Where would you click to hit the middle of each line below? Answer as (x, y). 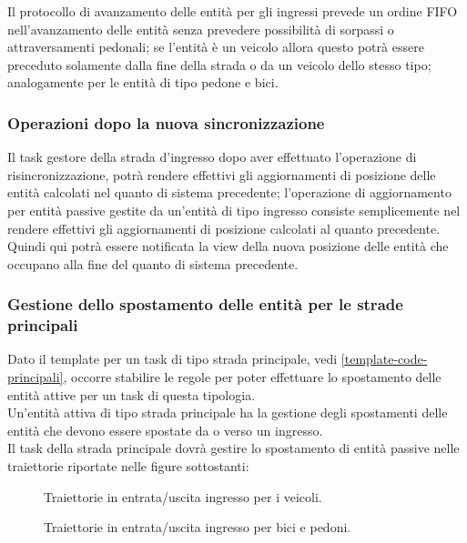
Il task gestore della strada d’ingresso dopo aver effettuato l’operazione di (212, 157)
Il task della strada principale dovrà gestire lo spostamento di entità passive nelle (233, 448)
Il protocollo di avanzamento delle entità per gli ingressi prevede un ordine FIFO (233, 11)
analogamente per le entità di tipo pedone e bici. (143, 82)
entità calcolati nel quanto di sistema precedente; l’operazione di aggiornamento (229, 192)
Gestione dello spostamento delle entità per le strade (205, 304)
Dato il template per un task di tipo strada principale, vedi (173, 359)
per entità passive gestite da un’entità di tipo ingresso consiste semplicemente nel (234, 210)
